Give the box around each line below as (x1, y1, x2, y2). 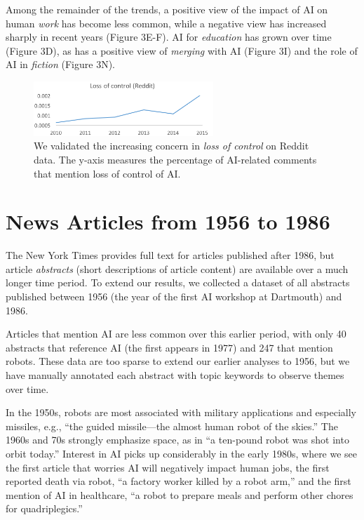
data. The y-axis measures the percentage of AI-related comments (34, 152, 317, 166)
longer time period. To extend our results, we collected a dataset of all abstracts (6, 275, 350, 290)
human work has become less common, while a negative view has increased (6, 15, 327, 30)
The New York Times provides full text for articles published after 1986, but (6, 248, 335, 262)
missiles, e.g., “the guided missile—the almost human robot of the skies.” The (6, 418, 338, 433)
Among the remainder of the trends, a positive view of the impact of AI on (6, 2, 328, 16)
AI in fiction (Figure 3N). (6, 57, 115, 72)
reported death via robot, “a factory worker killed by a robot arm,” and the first (6, 474, 351, 488)
